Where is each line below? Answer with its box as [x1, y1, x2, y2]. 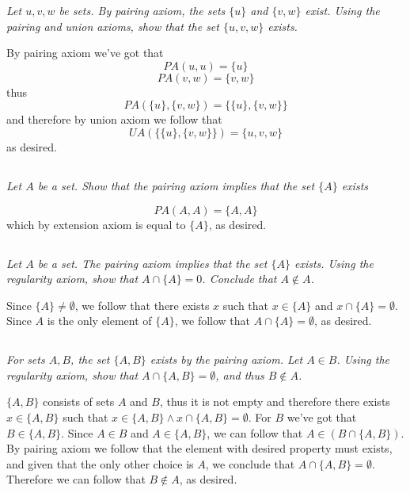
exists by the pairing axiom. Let [150, 351, 303, 368]
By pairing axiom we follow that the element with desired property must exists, [6, 440, 393, 457]
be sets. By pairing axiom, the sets [59, 2, 226, 18]
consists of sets [43, 393, 115, 410]
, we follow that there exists [74, 296, 210, 313]
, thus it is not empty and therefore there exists [159, 393, 390, 410]
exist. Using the [305, 2, 380, 18]
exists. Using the [294, 254, 374, 271]
